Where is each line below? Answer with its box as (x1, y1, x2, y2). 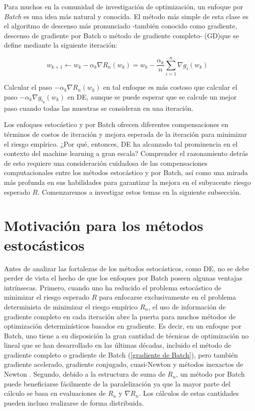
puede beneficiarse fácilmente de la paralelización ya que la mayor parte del (4, 378, 230, 388)
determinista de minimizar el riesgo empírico (4, 301, 138, 311)
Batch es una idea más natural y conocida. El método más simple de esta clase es (4, 11, 249, 21)
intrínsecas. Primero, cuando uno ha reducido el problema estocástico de (4, 282, 222, 292)
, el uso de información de (148, 301, 226, 311)
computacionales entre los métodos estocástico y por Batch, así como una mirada (4, 167, 248, 178)
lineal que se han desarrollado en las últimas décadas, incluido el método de (4, 340, 231, 350)
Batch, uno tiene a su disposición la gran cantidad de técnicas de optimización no (4, 330, 249, 340)
